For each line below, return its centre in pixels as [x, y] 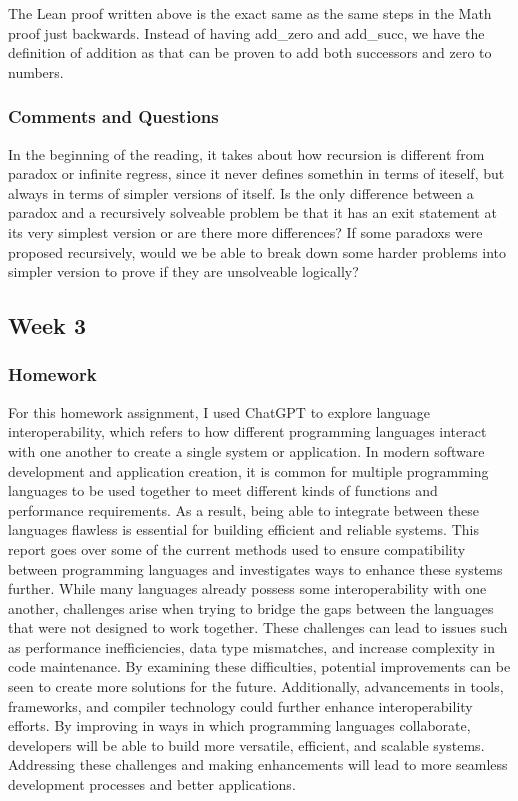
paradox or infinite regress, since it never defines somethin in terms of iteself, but [256, 173]
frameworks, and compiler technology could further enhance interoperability [240, 705]
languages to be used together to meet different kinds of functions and [223, 490]
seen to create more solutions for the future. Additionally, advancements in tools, [256, 686]
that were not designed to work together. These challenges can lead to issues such [258, 627]
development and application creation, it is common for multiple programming [248, 470]
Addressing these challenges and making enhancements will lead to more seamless [258, 764]
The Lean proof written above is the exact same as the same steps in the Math [250, 13]
